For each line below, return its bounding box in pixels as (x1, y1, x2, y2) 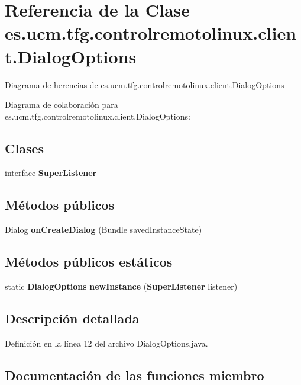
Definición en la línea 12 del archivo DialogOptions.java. (5, 336, 208, 349)
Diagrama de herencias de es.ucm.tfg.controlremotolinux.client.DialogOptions (5, 78, 284, 91)
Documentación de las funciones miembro (5, 365, 264, 384)
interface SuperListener (5, 166, 97, 179)
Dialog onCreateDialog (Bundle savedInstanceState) (5, 223, 202, 236)
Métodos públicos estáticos (5, 252, 173, 271)
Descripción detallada (5, 309, 140, 328)
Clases (5, 139, 44, 157)
